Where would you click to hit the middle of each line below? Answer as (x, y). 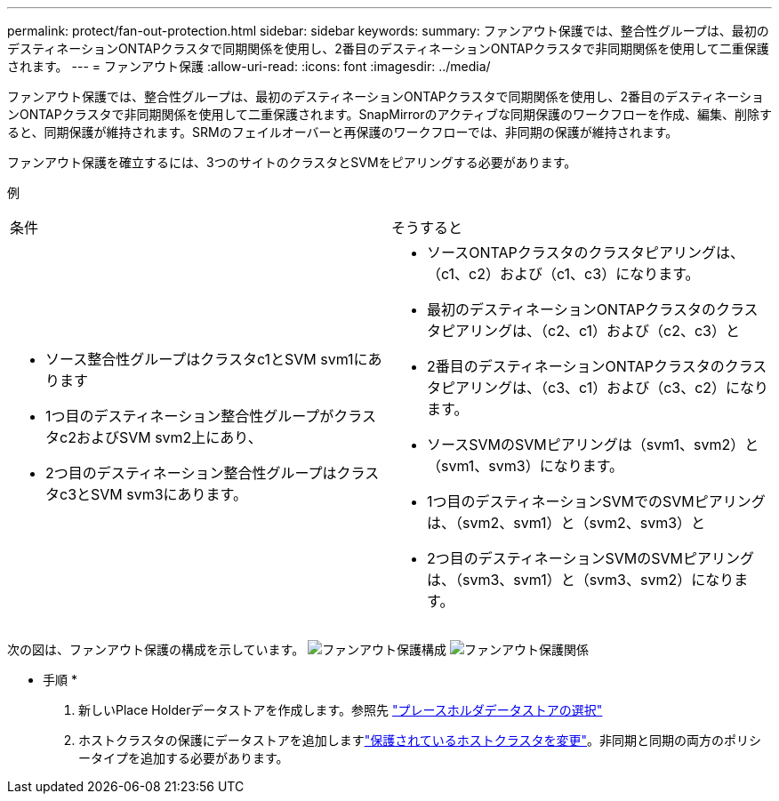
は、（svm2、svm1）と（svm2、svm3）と (566, 523)
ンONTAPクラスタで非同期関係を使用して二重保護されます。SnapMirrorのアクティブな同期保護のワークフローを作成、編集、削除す (389, 114)
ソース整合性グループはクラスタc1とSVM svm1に (207, 359)
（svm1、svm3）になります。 (526, 466)
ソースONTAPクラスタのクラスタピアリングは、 (586, 252)
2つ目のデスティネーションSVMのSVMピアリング (590, 558)
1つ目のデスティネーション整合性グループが (190, 416)
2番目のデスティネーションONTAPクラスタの (576, 366)
